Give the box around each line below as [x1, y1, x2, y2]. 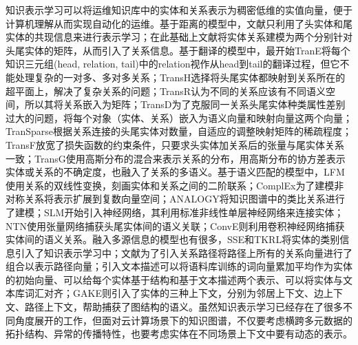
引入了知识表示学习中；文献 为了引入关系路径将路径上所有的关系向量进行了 [14, 245, 352, 260]
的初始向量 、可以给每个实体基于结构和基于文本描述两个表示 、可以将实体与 [6, 272, 343, 286]
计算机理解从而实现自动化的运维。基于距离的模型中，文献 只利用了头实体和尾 [6, 16, 352, 30]
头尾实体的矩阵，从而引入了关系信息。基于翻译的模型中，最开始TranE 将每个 [6, 43, 350, 57]
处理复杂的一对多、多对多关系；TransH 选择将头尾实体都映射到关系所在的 [14, 70, 346, 84]
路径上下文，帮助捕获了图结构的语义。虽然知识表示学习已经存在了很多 [24, 300, 343, 314]
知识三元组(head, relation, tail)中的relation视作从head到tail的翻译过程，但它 [6, 56, 340, 71]
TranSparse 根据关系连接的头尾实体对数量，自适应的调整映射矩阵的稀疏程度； [6, 124, 352, 138]
